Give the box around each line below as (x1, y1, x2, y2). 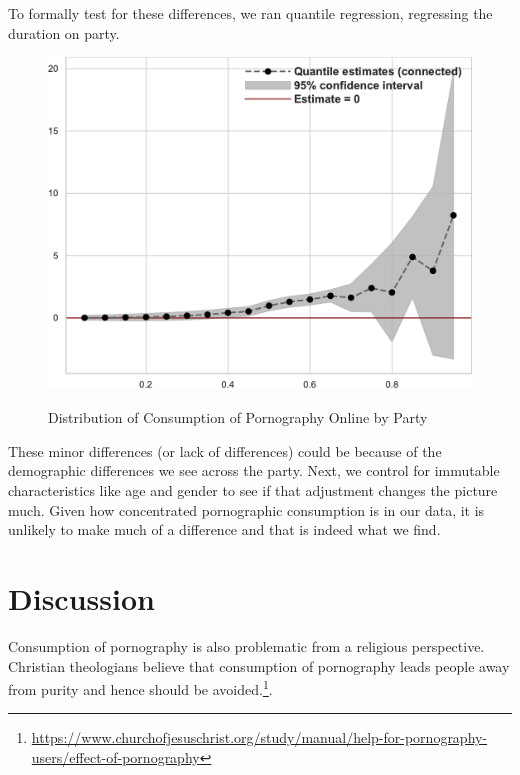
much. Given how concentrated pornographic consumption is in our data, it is (8, 499, 485, 520)
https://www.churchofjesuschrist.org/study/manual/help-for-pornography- (31, 727, 488, 748)
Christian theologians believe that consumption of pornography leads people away (8, 655, 510, 676)
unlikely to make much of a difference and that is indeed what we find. (8, 519, 441, 540)
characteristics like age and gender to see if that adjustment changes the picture (8, 480, 498, 501)
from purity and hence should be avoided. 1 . (8, 676, 273, 699)
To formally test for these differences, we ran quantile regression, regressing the (8, 3, 493, 23)
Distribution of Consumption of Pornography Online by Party (48, 407, 428, 428)
